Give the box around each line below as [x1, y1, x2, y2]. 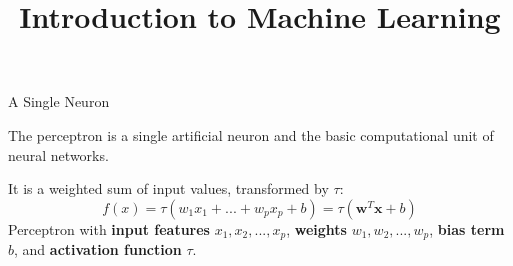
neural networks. [8, 144, 109, 165]
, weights [286, 218, 347, 239]
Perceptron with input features [8, 218, 210, 239]
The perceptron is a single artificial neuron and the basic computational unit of [8, 124, 494, 145]
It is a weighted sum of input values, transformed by [8, 178, 329, 199]
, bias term [429, 218, 505, 239]
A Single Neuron [8, 91, 110, 112]
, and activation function [14, 239, 182, 260]
